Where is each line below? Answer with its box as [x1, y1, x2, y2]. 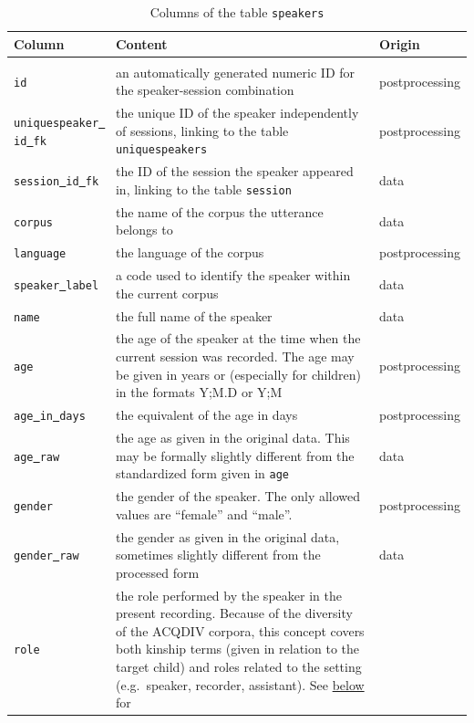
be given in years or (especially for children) [115, 364, 362, 383]
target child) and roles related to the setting [115, 656, 362, 676]
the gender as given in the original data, [115, 527, 340, 546]
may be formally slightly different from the [115, 445, 355, 465]
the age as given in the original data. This [115, 428, 350, 446]
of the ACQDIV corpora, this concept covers [115, 621, 365, 640]
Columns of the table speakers [149, 3, 325, 21]
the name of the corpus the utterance [115, 202, 324, 221]
